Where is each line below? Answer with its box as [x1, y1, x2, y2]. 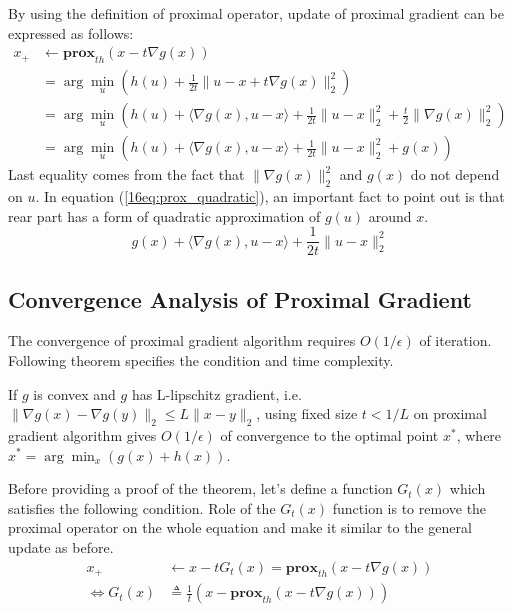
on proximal [413, 403, 487, 424]
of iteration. [419, 330, 492, 351]
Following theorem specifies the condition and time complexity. [8, 349, 394, 370]
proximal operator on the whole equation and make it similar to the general [8, 517, 472, 538]
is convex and [33, 383, 116, 404]
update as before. [8, 536, 114, 557]
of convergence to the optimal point [220, 424, 439, 445]
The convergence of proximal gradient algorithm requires [8, 330, 356, 351]
